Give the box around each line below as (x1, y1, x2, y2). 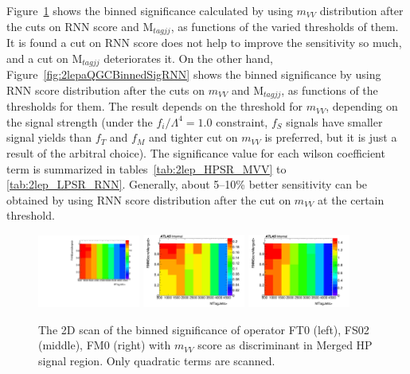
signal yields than (6, 129, 92, 146)
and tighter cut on (148, 129, 238, 146)
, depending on (326, 98, 398, 115)
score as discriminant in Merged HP (197, 337, 373, 353)
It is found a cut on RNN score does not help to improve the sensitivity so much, (6, 34, 402, 51)
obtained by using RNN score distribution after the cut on (6, 191, 291, 208)
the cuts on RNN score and (6, 18, 139, 34)
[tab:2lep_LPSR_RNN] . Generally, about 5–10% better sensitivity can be (6, 176, 368, 193)
